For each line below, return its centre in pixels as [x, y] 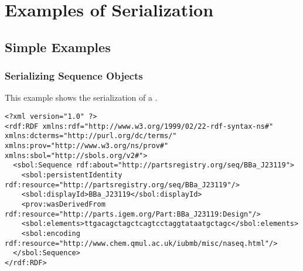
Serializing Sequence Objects [74, 76]
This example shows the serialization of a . [81, 97]
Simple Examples [58, 47]
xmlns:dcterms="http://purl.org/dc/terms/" [91, 136]
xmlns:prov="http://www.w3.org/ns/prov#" [87, 145]
